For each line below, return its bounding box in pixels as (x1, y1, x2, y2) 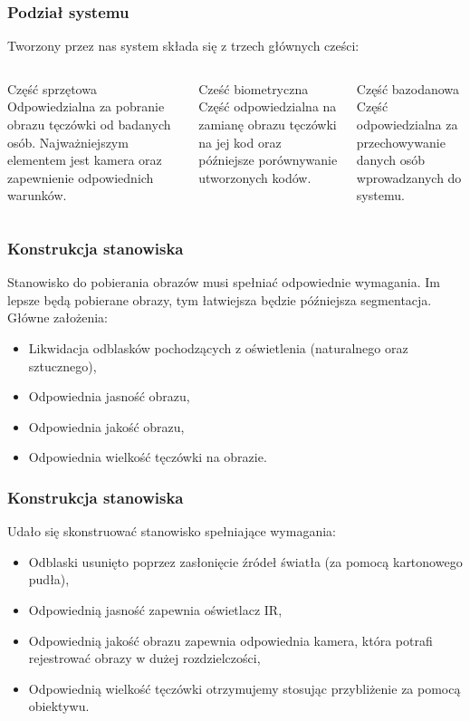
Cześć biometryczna (198, 79, 309, 98)
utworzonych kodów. (198, 168, 312, 187)
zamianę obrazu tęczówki (198, 115, 337, 133)
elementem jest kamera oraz (7, 150, 162, 169)
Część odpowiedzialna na (198, 97, 337, 116)
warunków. (7, 186, 67, 205)
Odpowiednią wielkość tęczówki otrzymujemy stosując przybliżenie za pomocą (28, 678, 461, 697)
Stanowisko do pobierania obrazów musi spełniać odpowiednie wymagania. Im (7, 273, 440, 292)
